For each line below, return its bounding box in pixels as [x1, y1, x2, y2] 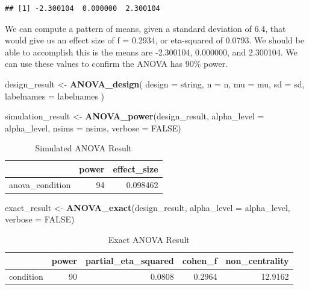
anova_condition [9, 178, 71, 191]
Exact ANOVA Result [108, 233, 190, 246]
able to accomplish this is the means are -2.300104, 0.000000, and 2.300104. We [5, 45, 298, 58]
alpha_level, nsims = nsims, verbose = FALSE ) [5, 121, 181, 134]
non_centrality [225, 254, 289, 266]
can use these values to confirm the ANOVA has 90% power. [5, 57, 228, 70]
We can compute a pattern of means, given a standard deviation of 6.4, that [5, 22, 286, 34]
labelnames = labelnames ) [5, 89, 105, 102]
